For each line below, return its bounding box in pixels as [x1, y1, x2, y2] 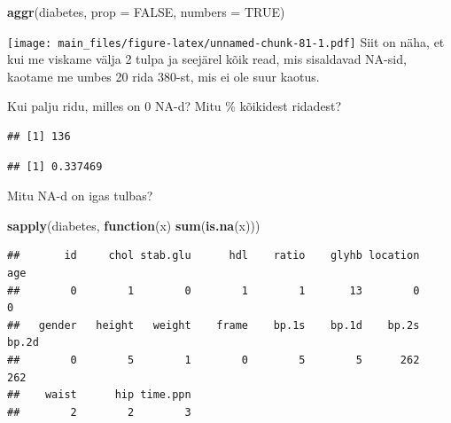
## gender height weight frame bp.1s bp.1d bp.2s [7, 318, 420, 332]
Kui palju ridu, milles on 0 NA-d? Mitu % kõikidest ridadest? [7, 97, 342, 115]
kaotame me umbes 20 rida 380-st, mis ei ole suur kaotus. [7, 67, 320, 85]
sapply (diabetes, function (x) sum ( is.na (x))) [7, 215, 260, 234]
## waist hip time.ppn [7, 388, 191, 402]
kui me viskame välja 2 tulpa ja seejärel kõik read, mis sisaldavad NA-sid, [7, 50, 407, 68]
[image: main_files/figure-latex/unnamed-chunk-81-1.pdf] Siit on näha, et [7, 32, 445, 51]
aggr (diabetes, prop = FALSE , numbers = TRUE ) [7, 3, 285, 20]
